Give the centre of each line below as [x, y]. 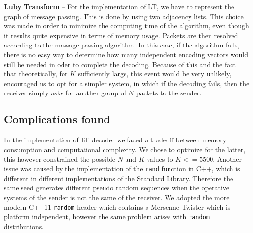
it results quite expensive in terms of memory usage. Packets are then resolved [121, 35]
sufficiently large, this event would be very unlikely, [155, 74]
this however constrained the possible [60, 159]
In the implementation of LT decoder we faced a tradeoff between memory [115, 140]
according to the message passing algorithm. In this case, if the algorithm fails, [122, 45]
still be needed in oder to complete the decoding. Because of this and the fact [120, 64]
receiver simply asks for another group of [65, 93]
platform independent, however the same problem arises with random [107, 217]
